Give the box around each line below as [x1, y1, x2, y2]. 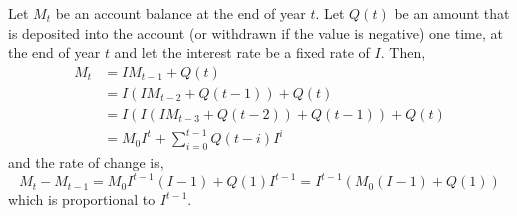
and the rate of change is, [8, 152, 164, 173]
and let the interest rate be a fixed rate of [114, 42, 370, 63]
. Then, [380, 42, 426, 63]
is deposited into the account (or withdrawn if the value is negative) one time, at [8, 22, 503, 43]
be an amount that [394, 3, 510, 23]
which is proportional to [8, 189, 156, 210]
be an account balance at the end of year [55, 3, 306, 23]
